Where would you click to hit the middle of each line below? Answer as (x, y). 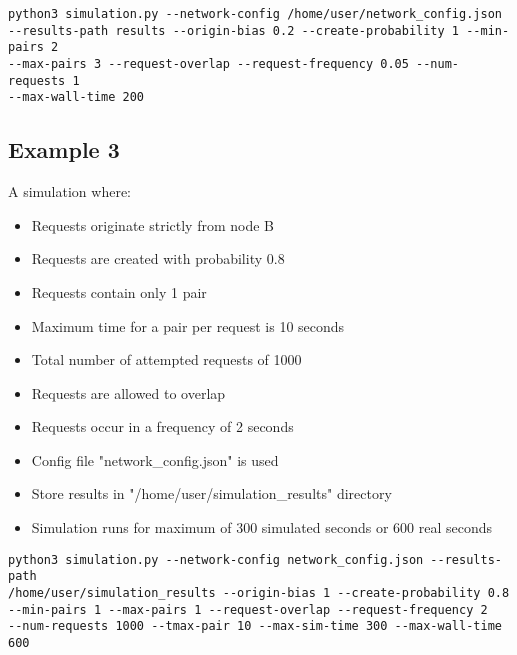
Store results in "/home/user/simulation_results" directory (211, 493)
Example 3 (64, 149)
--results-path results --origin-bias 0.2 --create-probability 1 (234, 30)
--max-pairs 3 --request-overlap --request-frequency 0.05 (208, 63)
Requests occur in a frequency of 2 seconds (162, 426)
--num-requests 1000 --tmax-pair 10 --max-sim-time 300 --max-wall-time (255, 626)
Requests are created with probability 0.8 (158, 258)
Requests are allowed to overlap (128, 392)
